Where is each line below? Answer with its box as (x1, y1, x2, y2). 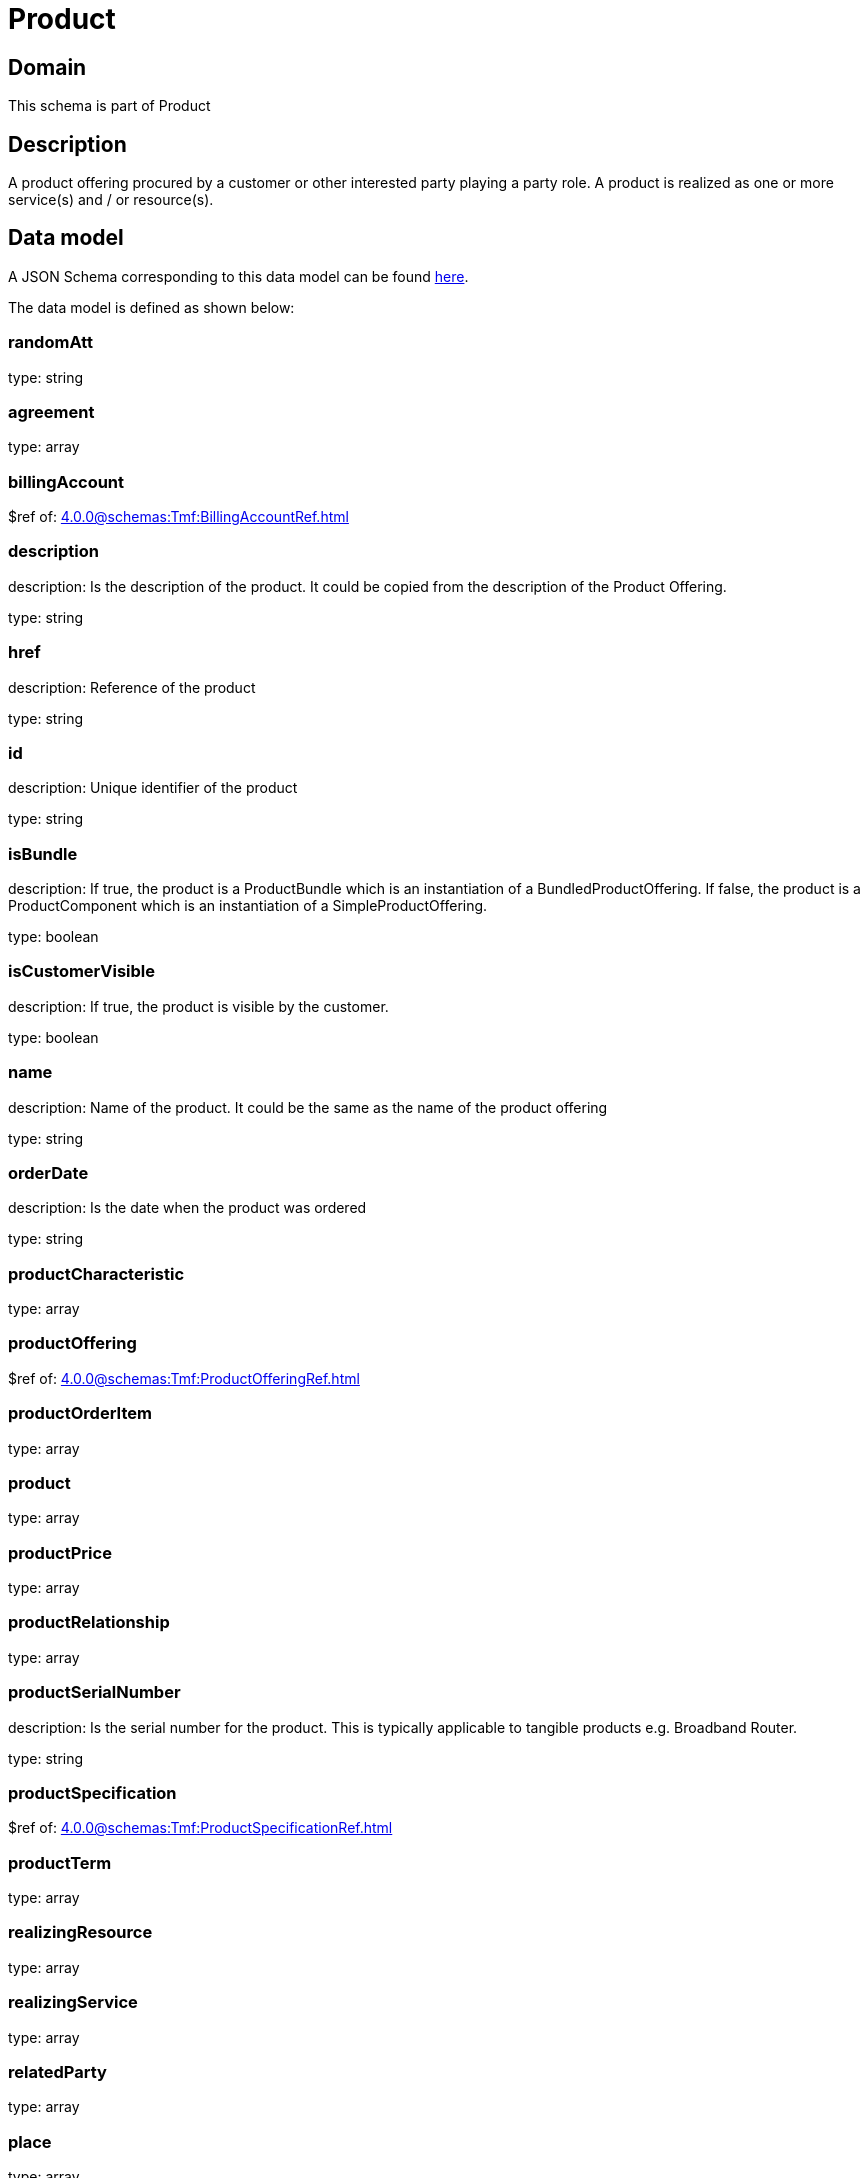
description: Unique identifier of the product (8, 779, 298, 797)
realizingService (8, 1992, 138, 2013)
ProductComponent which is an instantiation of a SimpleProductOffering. (8, 897, 488, 915)
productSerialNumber (8, 1682, 181, 1703)
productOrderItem (8, 1403, 152, 1424)
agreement (8, 401, 95, 422)
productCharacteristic (8, 1263, 185, 1284)
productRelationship (8, 1612, 170, 1633)
